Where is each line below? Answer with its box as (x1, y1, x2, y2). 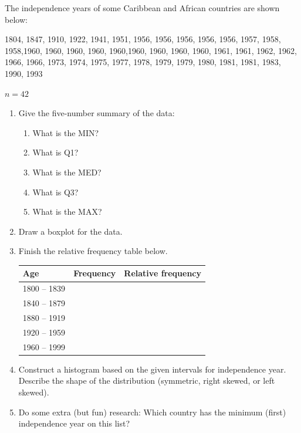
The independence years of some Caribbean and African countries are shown (5, 2, 280, 13)
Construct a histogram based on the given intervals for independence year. (18, 363, 286, 375)
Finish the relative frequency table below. (18, 245, 168, 257)
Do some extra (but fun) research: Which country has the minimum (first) (18, 405, 286, 418)
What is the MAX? (32, 205, 102, 218)
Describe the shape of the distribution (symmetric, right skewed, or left (18, 374, 275, 387)
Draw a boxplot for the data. (18, 225, 123, 237)
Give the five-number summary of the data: (18, 107, 175, 119)
